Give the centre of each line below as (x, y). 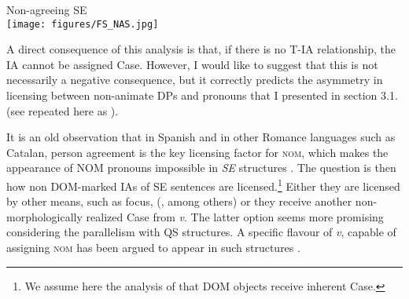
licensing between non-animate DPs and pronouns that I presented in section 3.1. (202, 95)
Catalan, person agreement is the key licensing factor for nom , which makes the (197, 152)
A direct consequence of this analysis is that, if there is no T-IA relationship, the (201, 49)
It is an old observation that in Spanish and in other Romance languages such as (201, 137)
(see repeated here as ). (63, 110)
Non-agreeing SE (47, 9)
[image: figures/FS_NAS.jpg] (83, 24)
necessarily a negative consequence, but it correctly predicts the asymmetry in (195, 80)
